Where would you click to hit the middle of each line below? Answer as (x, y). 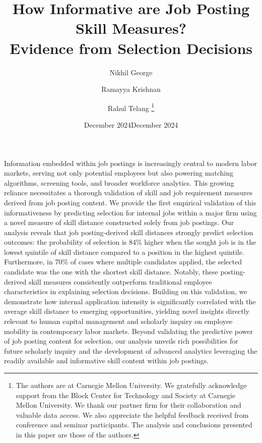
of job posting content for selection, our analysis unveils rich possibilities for (121, 341)
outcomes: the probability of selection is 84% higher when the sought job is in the (130, 242)
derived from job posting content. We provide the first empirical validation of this (130, 202)
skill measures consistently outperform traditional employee (120, 281)
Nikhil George (131, 72)
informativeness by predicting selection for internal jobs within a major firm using (130, 212)
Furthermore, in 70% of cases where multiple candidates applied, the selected (123, 262)
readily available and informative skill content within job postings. (106, 361)
